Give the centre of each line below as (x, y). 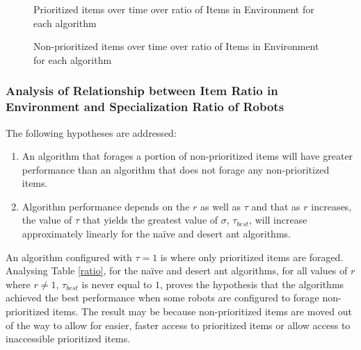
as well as (221, 206)
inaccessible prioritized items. (68, 339)
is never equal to (117, 284)
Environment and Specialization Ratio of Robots (145, 107)
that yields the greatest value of (150, 220)
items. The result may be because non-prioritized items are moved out (202, 311)
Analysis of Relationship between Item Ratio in (142, 91)
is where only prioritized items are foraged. (252, 257)
